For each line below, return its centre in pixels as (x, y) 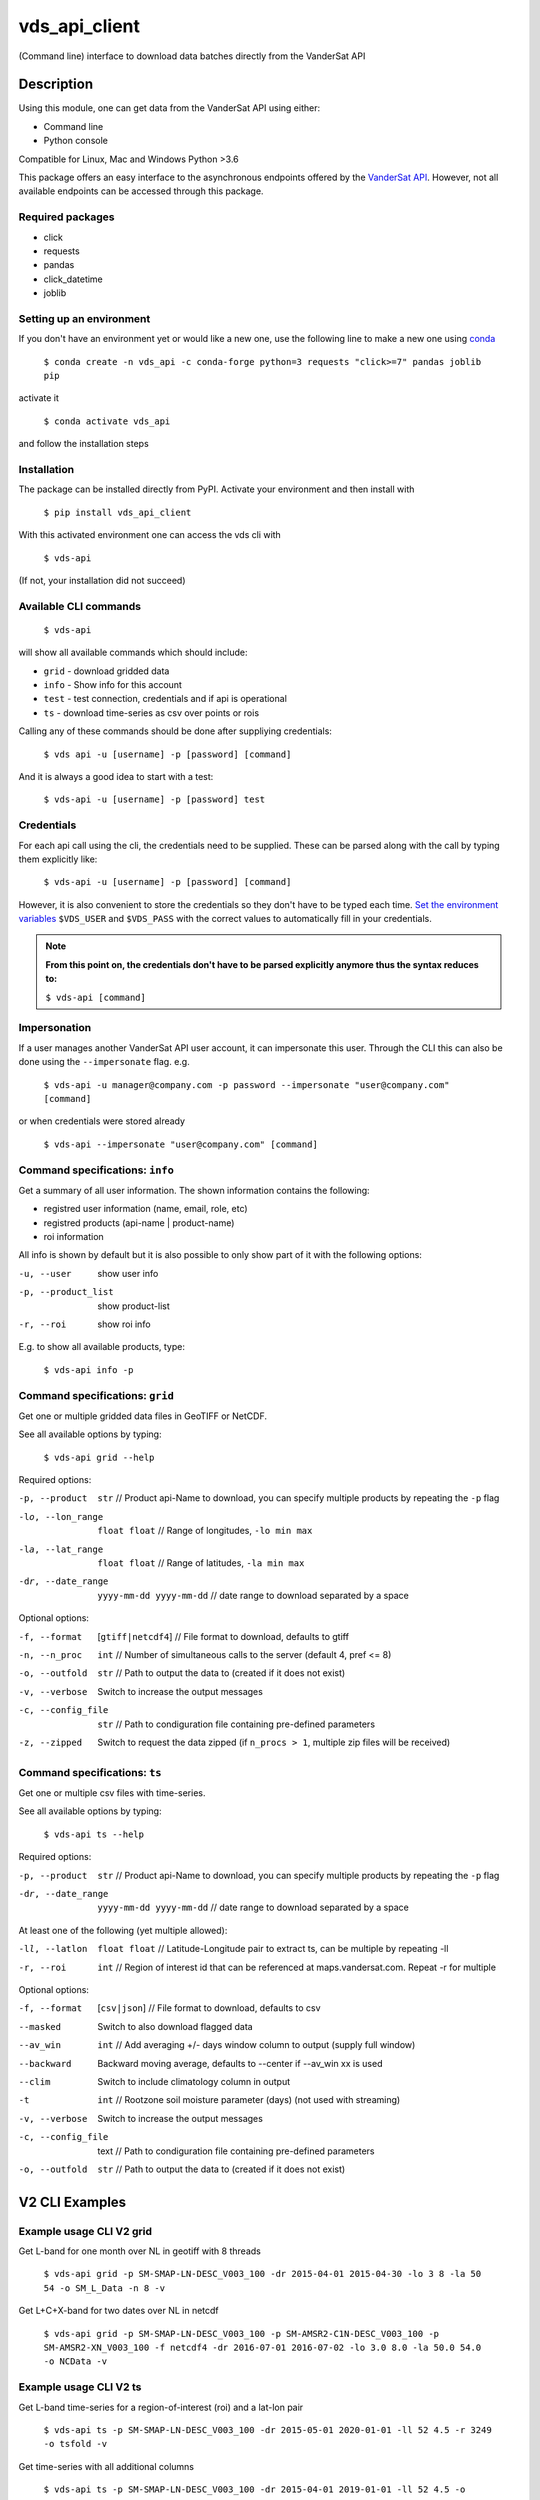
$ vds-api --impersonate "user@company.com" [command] (181, 1144)
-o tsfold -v (75, 2444)
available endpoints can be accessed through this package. (141, 191)
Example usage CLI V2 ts (80, 2387)
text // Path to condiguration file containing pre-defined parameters (236, 2151)
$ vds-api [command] (96, 997)
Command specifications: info (96, 1170)
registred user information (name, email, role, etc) (146, 1209)
